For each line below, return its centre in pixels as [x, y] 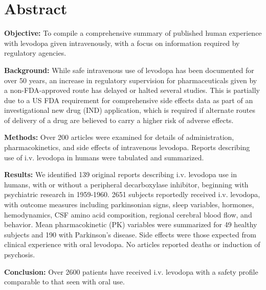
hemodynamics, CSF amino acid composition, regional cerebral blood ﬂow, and [128, 214]
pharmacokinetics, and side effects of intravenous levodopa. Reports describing [127, 147]
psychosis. [20, 254]
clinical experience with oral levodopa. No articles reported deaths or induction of [132, 244]
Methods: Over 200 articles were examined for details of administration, [119, 137]
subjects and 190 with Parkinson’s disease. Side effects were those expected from [130, 234]
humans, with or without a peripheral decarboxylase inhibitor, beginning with [126, 184]
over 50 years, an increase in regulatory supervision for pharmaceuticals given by [131, 80]
